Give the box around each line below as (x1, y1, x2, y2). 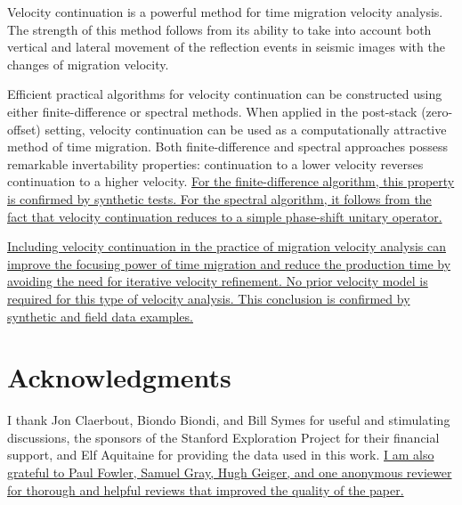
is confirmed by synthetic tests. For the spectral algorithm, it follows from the (7, 189, 432, 208)
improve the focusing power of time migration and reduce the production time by (7, 254, 451, 273)
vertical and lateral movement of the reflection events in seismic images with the (7, 37, 445, 56)
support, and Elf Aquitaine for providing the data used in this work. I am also (7, 445, 434, 464)
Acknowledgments (7, 359, 231, 395)
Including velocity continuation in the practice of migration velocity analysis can (7, 237, 446, 256)
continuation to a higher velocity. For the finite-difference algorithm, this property (7, 172, 455, 191)
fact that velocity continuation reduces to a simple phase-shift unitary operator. (7, 207, 442, 225)
